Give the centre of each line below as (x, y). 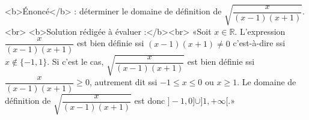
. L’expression (260, 31)
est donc (150, 100)
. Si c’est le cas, (75, 61)
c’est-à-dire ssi (259, 43)
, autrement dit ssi (123, 82)
